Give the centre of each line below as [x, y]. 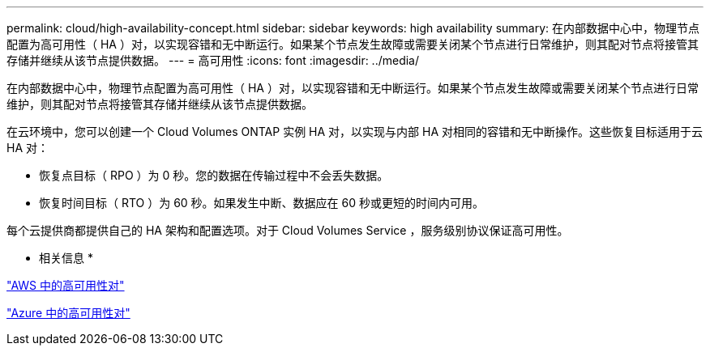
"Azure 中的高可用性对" [68, 313]
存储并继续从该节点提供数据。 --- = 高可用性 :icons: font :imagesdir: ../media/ [213, 60]
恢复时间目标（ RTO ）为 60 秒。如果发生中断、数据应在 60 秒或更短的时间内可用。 [261, 203]
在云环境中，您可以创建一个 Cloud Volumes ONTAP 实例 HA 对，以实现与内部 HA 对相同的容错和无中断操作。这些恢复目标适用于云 [355, 131]
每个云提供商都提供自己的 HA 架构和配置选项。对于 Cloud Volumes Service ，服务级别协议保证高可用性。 [288, 230]
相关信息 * [66, 258]
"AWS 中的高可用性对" [66, 285]
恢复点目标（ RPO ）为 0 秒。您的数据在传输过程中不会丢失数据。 [214, 175]
